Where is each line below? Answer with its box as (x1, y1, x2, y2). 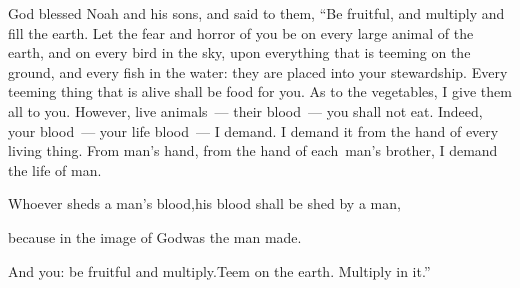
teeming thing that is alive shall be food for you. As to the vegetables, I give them (8, 81, 512, 102)
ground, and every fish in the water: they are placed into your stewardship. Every (8, 61, 508, 82)
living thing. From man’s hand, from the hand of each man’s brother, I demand (8, 140, 498, 161)
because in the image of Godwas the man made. (8, 226, 302, 247)
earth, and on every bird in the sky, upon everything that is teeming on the (8, 42, 471, 63)
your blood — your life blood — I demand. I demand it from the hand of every (8, 120, 499, 141)
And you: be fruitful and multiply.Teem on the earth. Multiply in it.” (8, 260, 431, 281)
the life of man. (8, 159, 102, 180)
